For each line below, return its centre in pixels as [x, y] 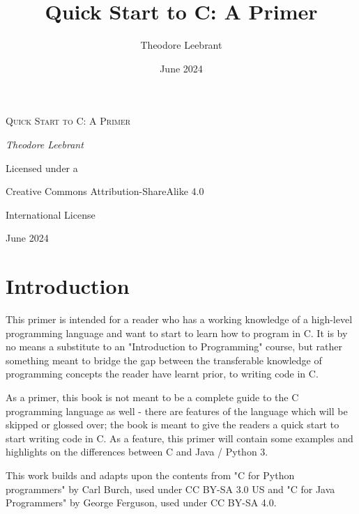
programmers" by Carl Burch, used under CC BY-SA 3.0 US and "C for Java [170, 489]
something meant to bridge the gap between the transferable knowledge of [164, 360]
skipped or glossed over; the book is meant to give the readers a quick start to [173, 425]
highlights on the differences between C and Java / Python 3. [137, 452]
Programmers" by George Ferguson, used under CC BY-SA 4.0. [141, 503]
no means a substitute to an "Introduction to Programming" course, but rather [174, 346]
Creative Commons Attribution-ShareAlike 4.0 [105, 191]
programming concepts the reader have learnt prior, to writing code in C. [162, 374]
